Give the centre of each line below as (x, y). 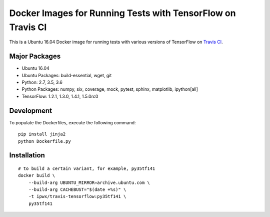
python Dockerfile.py (44, 141)
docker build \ (37, 176)
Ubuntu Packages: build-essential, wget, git (67, 75)
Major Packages (35, 56)
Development (31, 111)
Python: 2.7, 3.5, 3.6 (42, 82)
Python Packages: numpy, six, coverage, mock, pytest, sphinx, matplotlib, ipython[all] (110, 89)
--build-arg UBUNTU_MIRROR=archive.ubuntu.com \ (89, 182)
